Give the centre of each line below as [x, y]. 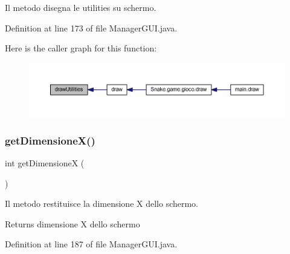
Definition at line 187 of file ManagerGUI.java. [91, 244]
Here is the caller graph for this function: [81, 48]
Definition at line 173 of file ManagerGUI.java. [91, 28]
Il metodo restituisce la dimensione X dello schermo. [102, 204]
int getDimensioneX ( [45, 162]
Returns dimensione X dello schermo [72, 223]
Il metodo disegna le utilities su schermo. [81, 7]
